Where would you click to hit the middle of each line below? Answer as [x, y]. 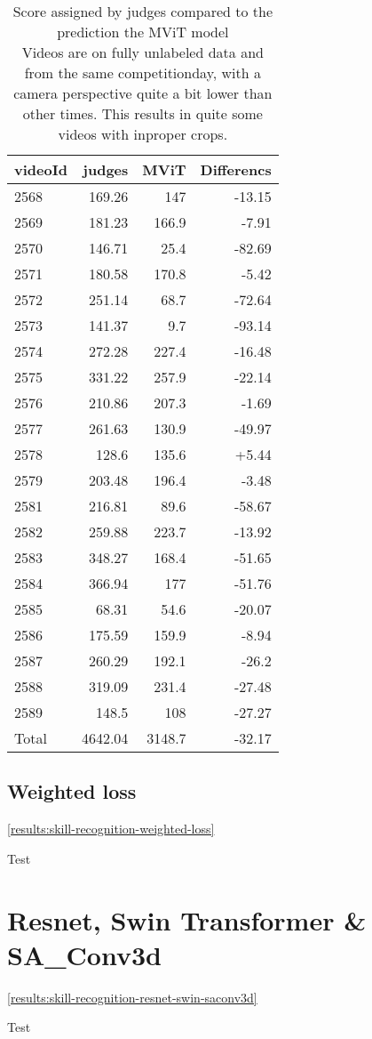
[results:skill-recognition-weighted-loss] [111, 829]
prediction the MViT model [143, 32]
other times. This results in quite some [142, 113]
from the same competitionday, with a [143, 72]
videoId [41, 169]
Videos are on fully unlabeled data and [142, 52]
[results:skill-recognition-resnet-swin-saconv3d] [132, 997]
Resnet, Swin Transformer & [187, 919]
